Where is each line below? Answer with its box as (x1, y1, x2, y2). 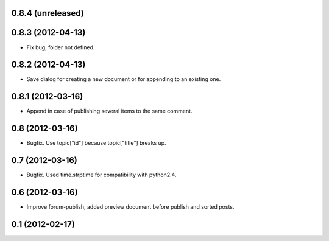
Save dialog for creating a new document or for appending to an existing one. (26, 75, 221, 83)
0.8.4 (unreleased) (11, 8, 85, 18)
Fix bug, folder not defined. (26, 43, 95, 51)
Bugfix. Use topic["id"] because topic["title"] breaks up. (26, 139, 167, 147)
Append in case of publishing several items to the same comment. (26, 107, 193, 115)
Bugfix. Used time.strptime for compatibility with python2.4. (26, 171, 177, 179)
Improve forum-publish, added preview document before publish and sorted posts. (26, 203, 235, 211)
